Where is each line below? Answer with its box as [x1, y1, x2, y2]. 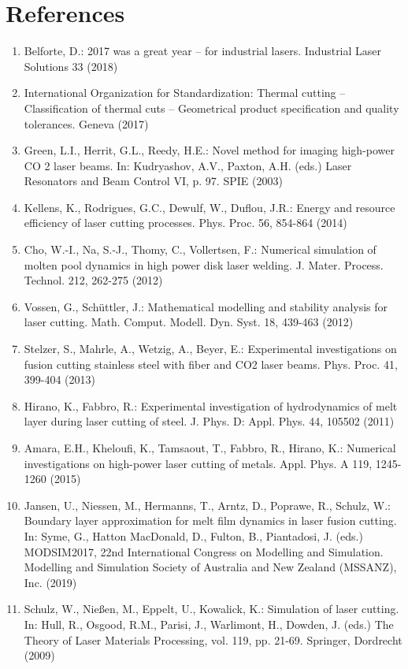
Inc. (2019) [24, 574, 77, 590]
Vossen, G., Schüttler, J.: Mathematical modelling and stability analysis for [24, 298, 388, 314]
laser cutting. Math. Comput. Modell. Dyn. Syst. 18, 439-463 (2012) [24, 314, 354, 330]
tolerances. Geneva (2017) [24, 115, 149, 132]
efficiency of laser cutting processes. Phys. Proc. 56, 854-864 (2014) [24, 214, 347, 231]
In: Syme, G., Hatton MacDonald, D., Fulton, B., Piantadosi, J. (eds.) [24, 527, 363, 544]
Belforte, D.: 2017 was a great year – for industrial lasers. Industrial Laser [24, 43, 382, 59]
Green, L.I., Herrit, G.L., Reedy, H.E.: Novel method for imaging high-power [24, 142, 395, 158]
